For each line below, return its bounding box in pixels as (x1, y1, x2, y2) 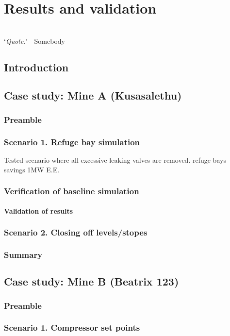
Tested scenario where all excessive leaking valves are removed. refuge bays (4, 154, 226, 165)
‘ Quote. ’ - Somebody (4, 35, 65, 46)
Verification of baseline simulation (4, 185, 139, 197)
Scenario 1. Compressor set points (4, 321, 140, 334)
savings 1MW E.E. (4, 164, 60, 174)
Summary (4, 248, 43, 260)
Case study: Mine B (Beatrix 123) (4, 274, 179, 289)
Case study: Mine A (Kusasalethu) (4, 88, 182, 103)
